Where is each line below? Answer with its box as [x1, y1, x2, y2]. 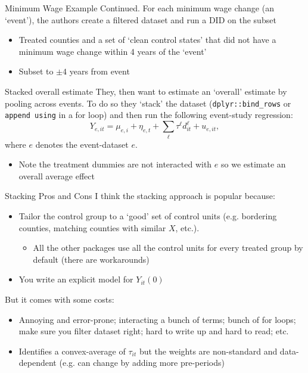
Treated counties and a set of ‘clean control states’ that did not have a [18, 33, 276, 46]
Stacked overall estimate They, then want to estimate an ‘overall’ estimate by [5, 85, 287, 97]
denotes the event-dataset [35, 138, 129, 150]
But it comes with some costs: [5, 293, 114, 306]
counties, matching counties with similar [18, 221, 166, 234]
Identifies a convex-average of [18, 344, 126, 357]
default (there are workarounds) [33, 253, 150, 265]
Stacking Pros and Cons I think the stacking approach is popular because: [5, 189, 275, 202]
